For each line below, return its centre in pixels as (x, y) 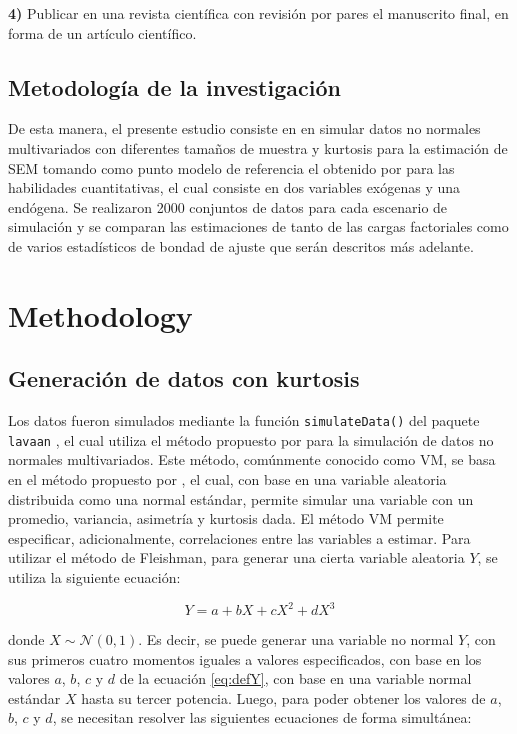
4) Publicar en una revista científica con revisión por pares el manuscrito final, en (258, 13)
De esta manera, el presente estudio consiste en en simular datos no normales (244, 128)
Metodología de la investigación (174, 86)
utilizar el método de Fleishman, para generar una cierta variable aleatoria (236, 557)
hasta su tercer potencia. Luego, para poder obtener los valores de (283, 697)
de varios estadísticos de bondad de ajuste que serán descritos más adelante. (241, 245)
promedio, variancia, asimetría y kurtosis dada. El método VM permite (226, 518)
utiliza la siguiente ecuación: (94, 577)
